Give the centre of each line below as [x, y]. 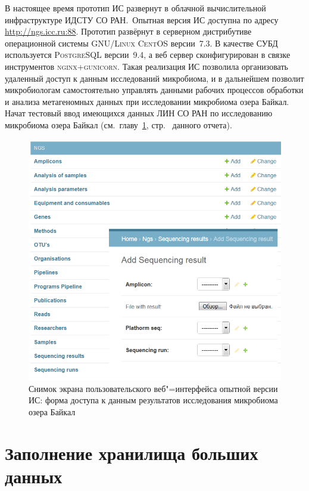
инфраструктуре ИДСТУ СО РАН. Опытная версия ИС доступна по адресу [142, 19]
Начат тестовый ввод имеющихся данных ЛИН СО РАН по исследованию [139, 113]
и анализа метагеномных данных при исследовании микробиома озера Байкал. [147, 101]
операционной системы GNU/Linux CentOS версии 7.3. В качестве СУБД [141, 43]
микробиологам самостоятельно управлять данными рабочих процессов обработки [154, 90]
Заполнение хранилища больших [132, 453]
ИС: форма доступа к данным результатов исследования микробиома [153, 400]
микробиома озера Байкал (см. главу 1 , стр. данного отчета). [118, 124]
